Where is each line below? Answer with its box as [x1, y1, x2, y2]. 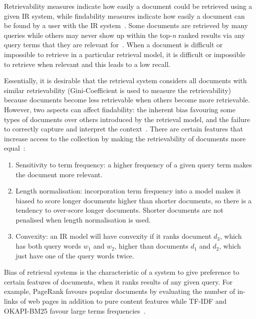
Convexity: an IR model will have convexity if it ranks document [15, 231, 212, 241]
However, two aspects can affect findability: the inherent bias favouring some [4, 104, 236, 114]
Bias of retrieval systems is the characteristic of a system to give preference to [4, 267, 239, 277]
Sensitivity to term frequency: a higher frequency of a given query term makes [15, 159, 252, 169]
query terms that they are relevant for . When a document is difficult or [4, 39, 223, 50]
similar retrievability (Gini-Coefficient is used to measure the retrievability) [4, 85, 231, 95]
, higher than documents [114, 241, 188, 251]
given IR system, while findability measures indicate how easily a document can [4, 10, 245, 21]
